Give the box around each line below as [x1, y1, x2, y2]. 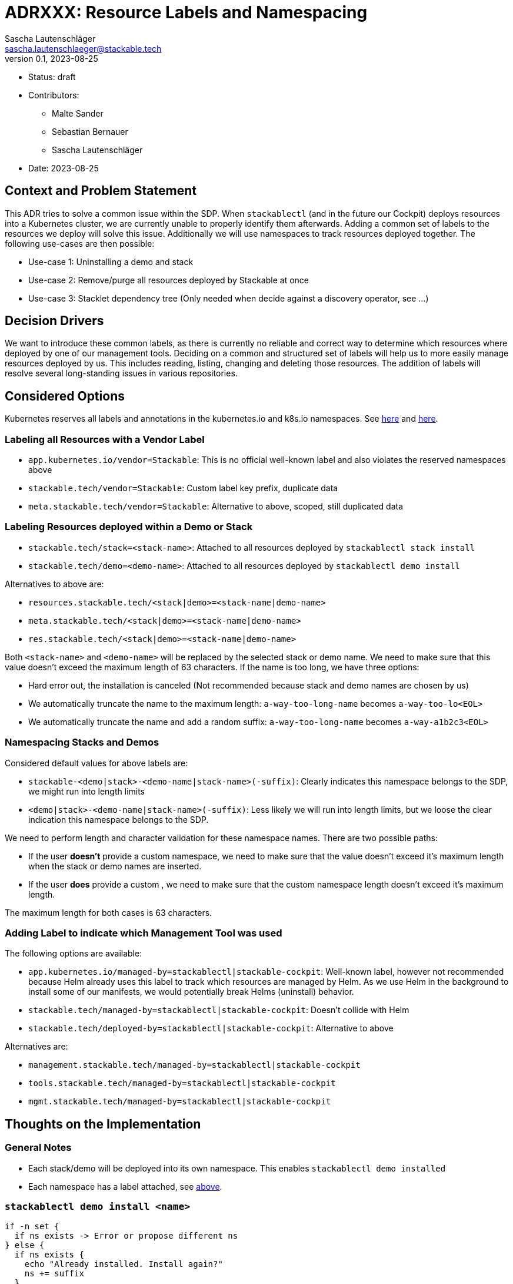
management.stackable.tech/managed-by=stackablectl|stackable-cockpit [28, 1060, 361, 1070]
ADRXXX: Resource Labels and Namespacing [5, 2, 368, 22]
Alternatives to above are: [5, 578, 104, 589]
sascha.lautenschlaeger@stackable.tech [5, 43, 162, 54]
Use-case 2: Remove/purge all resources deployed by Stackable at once [28, 274, 309, 285]
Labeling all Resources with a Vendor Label [5, 433, 205, 445]
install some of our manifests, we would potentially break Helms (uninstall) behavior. [28, 987, 354, 997]
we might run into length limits [28, 786, 145, 796]
